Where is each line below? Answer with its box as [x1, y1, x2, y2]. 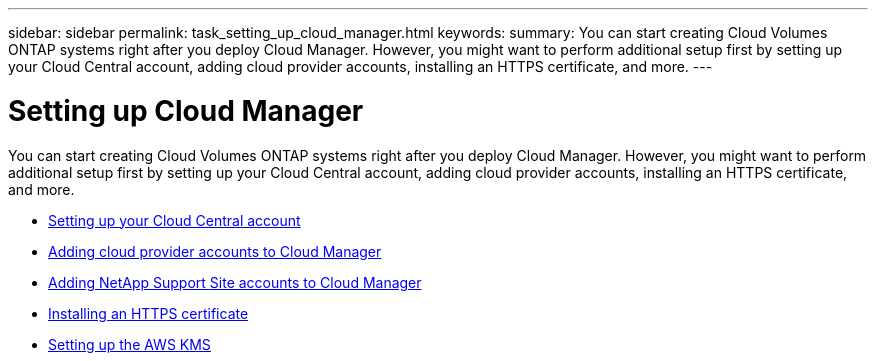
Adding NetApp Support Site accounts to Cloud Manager [48, 273, 422, 291]
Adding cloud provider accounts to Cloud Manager [48, 242, 382, 260]
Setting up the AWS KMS [48, 335, 211, 353]
